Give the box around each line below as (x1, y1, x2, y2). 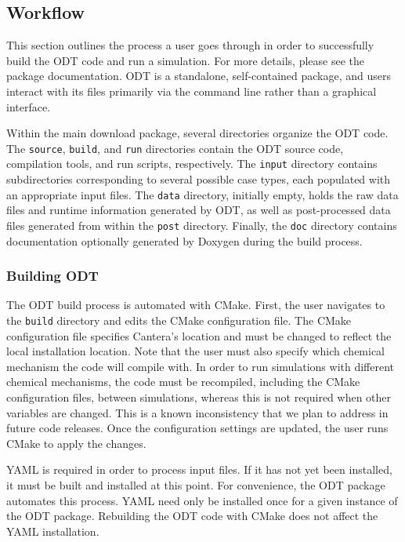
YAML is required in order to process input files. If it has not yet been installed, (6, 461, 392, 478)
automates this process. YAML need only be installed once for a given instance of (6, 492, 398, 508)
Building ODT (6, 266, 99, 286)
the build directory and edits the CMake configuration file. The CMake (6, 311, 352, 328)
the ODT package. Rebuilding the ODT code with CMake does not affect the (6, 507, 378, 524)
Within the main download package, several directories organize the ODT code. (6, 125, 389, 141)
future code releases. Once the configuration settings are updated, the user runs (6, 420, 389, 436)
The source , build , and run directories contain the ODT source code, (6, 140, 344, 156)
